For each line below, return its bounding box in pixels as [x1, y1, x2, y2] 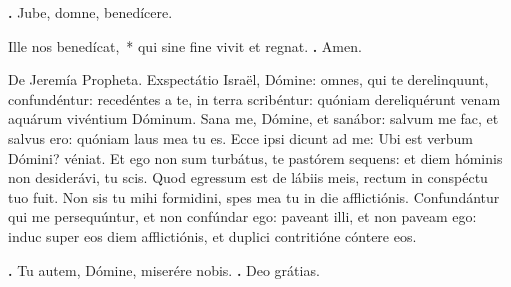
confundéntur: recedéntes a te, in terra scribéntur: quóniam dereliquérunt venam [8, 88, 501, 109]
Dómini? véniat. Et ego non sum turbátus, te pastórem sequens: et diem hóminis [8, 147, 503, 168]
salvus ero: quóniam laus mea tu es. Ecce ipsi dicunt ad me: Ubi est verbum [8, 127, 474, 148]
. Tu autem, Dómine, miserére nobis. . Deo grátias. [8, 259, 320, 280]
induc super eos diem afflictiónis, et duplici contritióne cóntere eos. [8, 225, 417, 246]
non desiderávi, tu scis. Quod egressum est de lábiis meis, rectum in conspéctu [8, 167, 488, 188]
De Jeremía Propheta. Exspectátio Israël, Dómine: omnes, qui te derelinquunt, [8, 69, 489, 90]
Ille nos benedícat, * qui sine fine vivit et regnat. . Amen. [8, 35, 362, 56]
